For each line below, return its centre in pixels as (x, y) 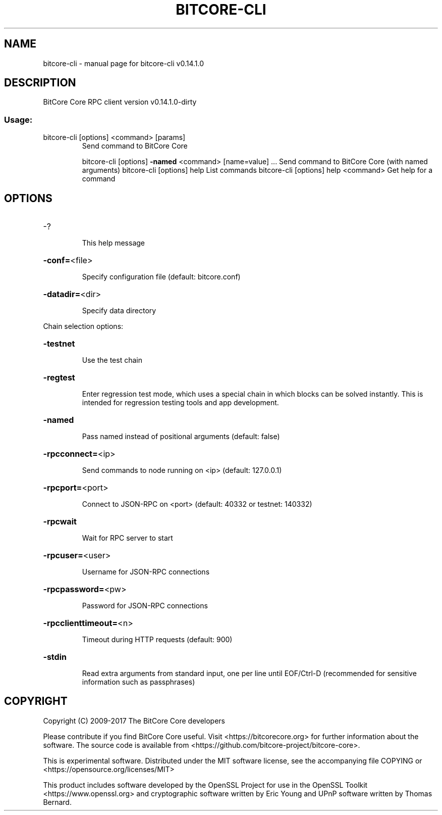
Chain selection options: (83, 326)
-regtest (59, 378)
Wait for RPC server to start (127, 538)
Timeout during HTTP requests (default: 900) (157, 640)
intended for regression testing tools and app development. (180, 403)
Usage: (18, 119)
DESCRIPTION (40, 83)
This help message (113, 243)
